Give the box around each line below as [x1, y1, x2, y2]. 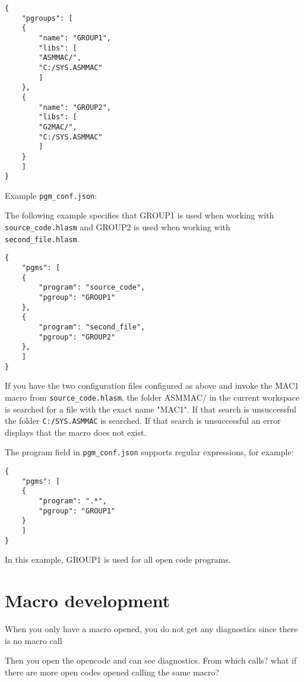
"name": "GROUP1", [39, 33, 111, 42]
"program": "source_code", [39, 283, 145, 292]
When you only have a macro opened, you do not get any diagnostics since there [5, 622, 298, 635]
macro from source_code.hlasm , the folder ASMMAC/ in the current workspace [5, 391, 300, 403]
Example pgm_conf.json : [5, 189, 97, 201]
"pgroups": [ [21, 14, 73, 23]
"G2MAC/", [39, 122, 77, 131]
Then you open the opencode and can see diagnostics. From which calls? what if [5, 654, 297, 667]
